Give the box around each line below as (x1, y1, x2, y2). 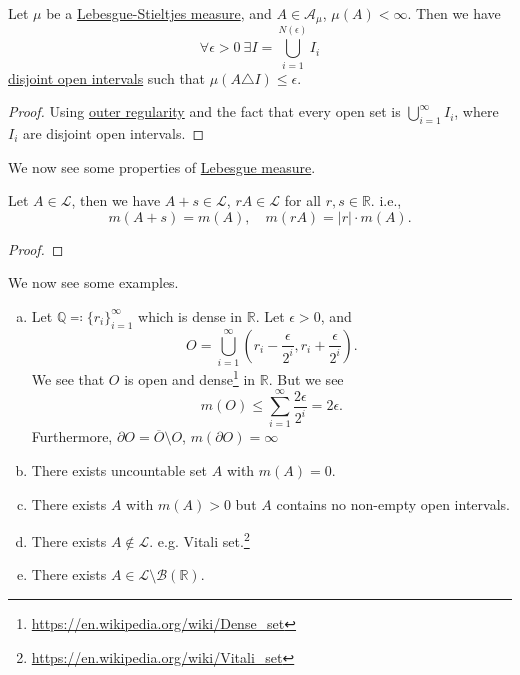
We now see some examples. (8, 272, 179, 293)
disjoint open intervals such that (8, 67, 206, 88)
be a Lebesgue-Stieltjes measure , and (46, 3, 272, 23)
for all (284, 190, 321, 211)
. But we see (268, 368, 344, 389)
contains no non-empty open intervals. (276, 493, 510, 514)
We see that (31, 368, 105, 389)
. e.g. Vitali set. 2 (149, 528, 250, 551)
